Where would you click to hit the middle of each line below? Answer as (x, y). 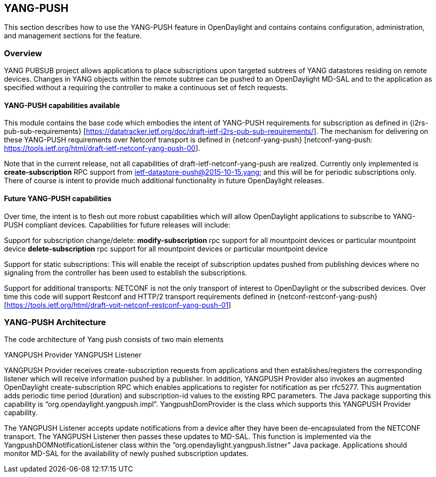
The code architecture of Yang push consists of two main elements (114, 340)
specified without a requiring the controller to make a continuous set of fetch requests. (146, 88)
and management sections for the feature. (73, 36)
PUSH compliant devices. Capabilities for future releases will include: (117, 225)
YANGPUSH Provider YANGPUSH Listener (73, 355)
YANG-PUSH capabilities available (62, 105)
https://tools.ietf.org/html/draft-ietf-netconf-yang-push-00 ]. (102, 148)
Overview (23, 53)
